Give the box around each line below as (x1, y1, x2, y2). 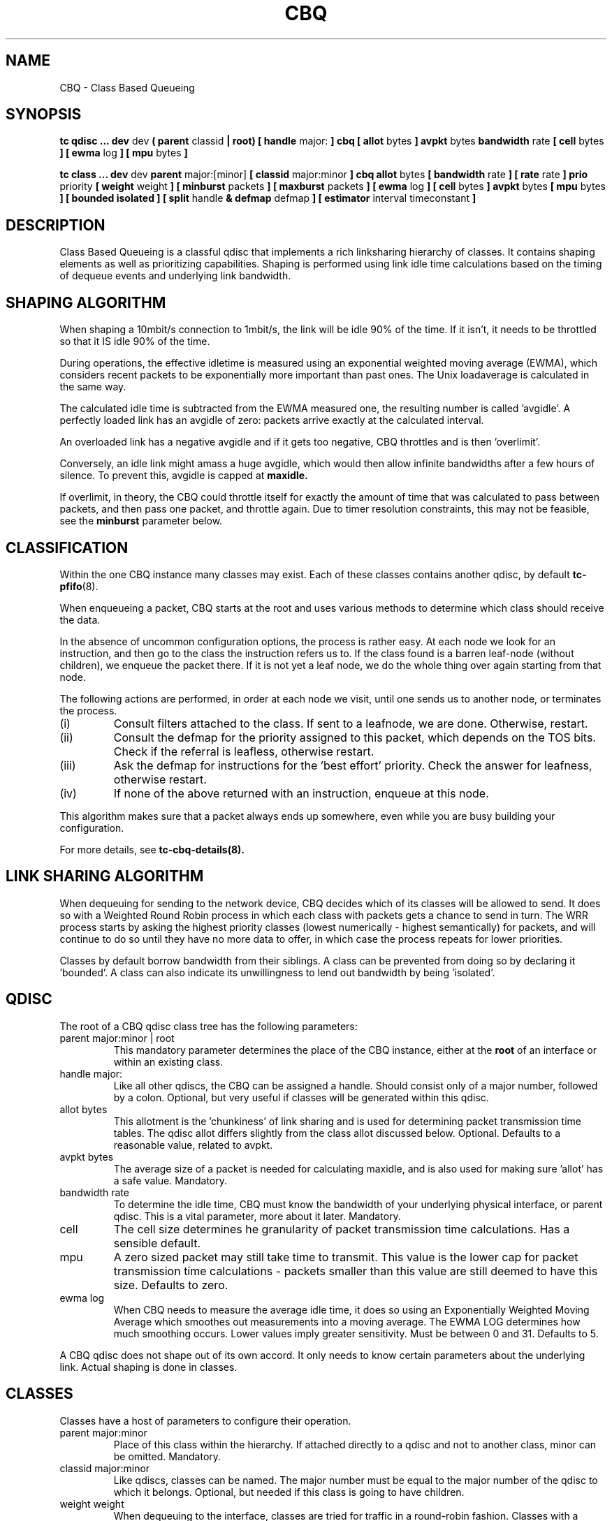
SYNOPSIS (6, 105, 82, 124)
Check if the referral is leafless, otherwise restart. (113, 744, 374, 758)
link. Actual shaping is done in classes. (59, 1360, 238, 1373)
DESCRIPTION (6, 216, 105, 234)
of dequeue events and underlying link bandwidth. (59, 270, 291, 282)
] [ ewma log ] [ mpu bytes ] (59, 147, 188, 159)
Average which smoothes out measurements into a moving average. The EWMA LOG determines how (113, 1315, 581, 1328)
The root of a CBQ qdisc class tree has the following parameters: (59, 1020, 358, 1032)
